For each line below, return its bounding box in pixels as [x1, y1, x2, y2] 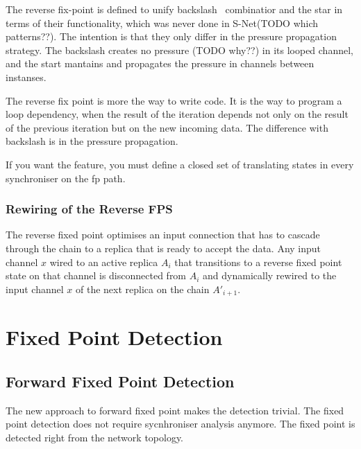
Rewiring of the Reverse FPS [6, 200, 173, 218]
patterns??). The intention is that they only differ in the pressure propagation [6, 29, 337, 44]
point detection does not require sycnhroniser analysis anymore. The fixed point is [6, 416, 355, 431]
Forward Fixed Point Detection [6, 370, 235, 391]
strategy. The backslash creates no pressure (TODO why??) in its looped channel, [6, 42, 353, 57]
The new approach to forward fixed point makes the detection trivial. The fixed [6, 403, 344, 417]
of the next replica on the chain [75, 281, 210, 296]
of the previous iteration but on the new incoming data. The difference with [6, 120, 328, 134]
